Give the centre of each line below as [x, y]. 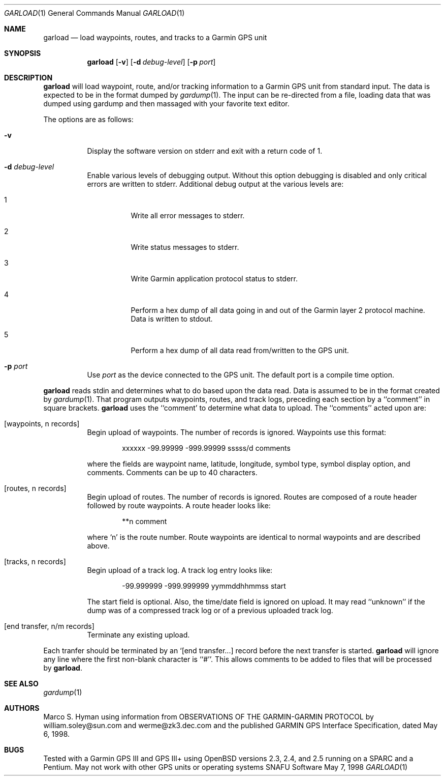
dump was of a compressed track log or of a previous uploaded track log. [210, 610]
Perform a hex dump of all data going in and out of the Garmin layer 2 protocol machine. [278, 310]
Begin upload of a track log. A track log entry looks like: [180, 570]
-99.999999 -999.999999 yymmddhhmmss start [204, 586]
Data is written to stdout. [172, 319]
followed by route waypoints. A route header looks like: [179, 505]
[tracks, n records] [35, 561]
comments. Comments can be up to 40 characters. [172, 472]
